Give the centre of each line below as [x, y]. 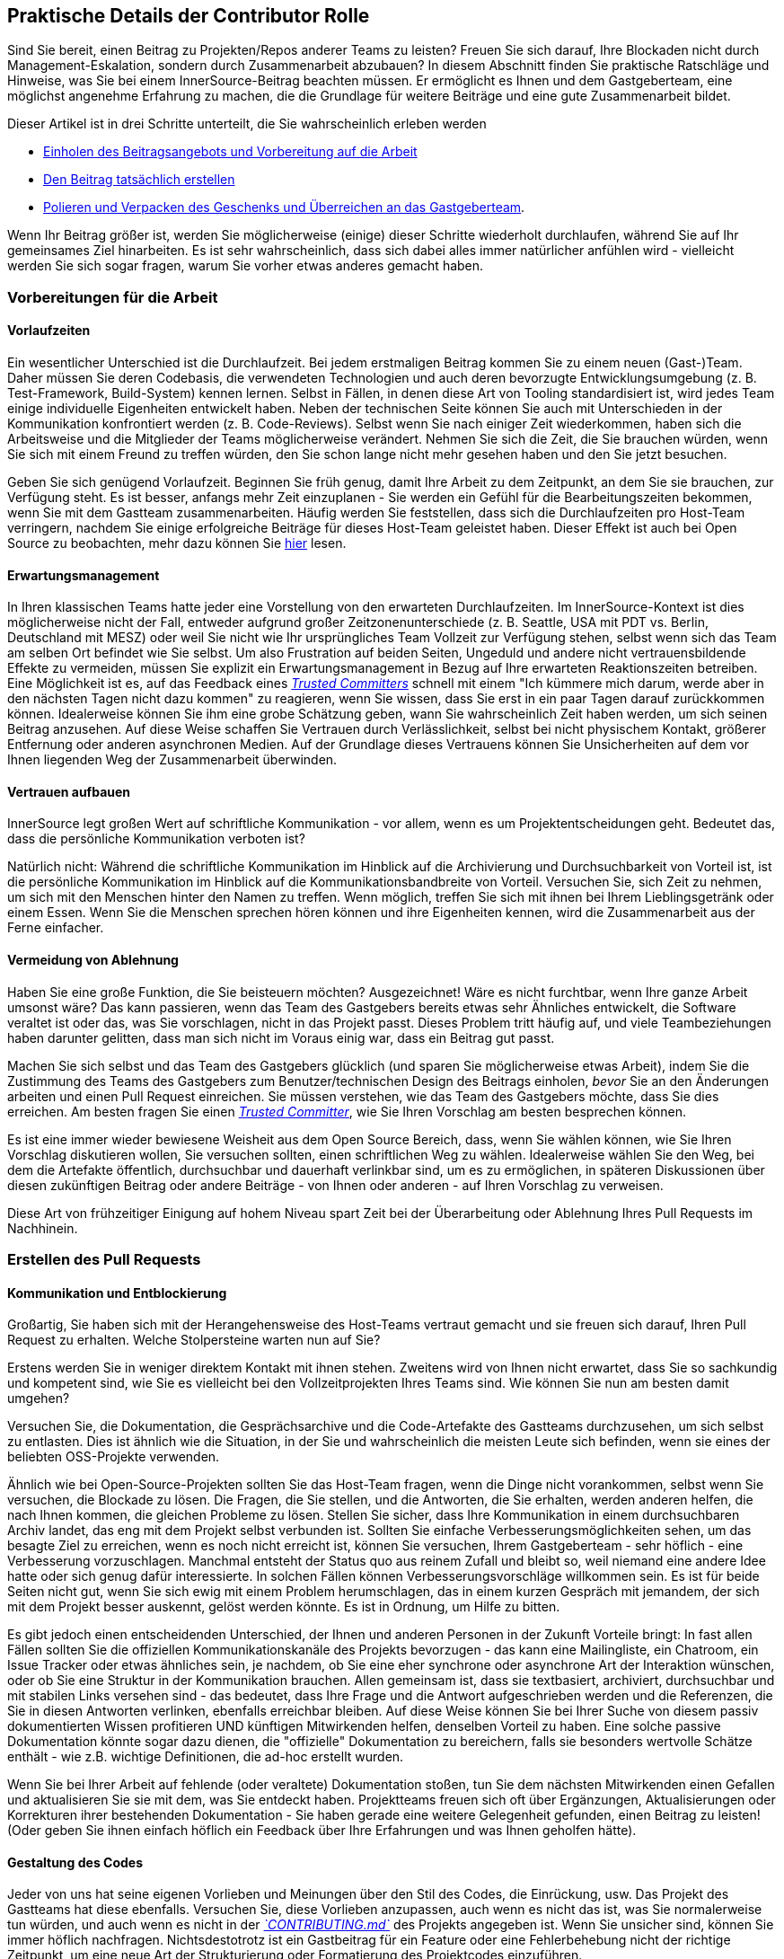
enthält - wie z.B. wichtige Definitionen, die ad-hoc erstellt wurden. [206, 1757]
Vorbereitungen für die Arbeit [113, 297]
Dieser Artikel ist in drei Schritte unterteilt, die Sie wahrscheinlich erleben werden [247, 124]
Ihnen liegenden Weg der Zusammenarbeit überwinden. [172, 760]
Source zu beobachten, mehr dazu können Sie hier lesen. [177, 543]
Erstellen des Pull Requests [104, 1260]
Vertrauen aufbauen [69, 791]
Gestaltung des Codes [75, 1862]
